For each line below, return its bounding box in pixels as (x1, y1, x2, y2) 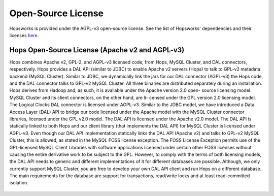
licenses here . (9, 32, 39, 38)
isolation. (9, 180, 29, 186)
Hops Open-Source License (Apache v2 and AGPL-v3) (9, 46, 185, 54)
